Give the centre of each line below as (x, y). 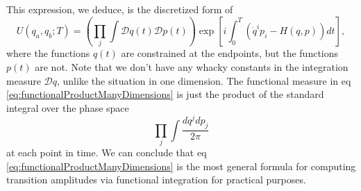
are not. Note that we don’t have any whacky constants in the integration (192, 66)
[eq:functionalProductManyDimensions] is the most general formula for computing (181, 166)
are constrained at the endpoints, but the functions (230, 53)
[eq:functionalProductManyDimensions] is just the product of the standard (165, 94)
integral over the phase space (68, 107)
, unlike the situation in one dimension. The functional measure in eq (204, 80)
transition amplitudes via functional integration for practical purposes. (156, 180)
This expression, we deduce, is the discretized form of (120, 9)
